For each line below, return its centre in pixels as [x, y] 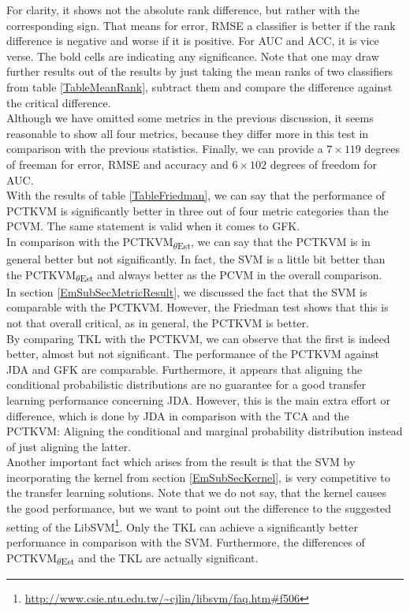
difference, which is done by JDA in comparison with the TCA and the [178, 415]
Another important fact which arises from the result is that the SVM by [181, 462]
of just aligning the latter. [69, 446]
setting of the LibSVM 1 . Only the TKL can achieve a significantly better [182, 525]
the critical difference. [59, 102]
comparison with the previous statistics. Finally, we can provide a [165, 149]
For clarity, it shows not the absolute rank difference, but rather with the [183, 9]
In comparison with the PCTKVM [90, 241]
